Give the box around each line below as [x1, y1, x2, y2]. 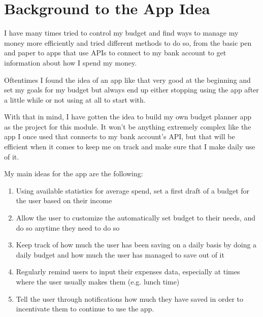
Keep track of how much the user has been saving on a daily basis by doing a [16, 239, 257, 250]
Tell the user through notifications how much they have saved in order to [16, 293, 244, 304]
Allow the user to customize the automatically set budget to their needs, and [16, 212, 256, 223]
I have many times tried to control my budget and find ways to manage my [4, 27, 239, 38]
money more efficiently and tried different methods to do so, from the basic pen [4, 37, 252, 48]
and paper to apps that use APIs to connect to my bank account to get [4, 47, 226, 58]
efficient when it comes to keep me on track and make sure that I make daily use [4, 141, 255, 152]
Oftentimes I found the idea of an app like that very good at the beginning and [4, 74, 251, 85]
